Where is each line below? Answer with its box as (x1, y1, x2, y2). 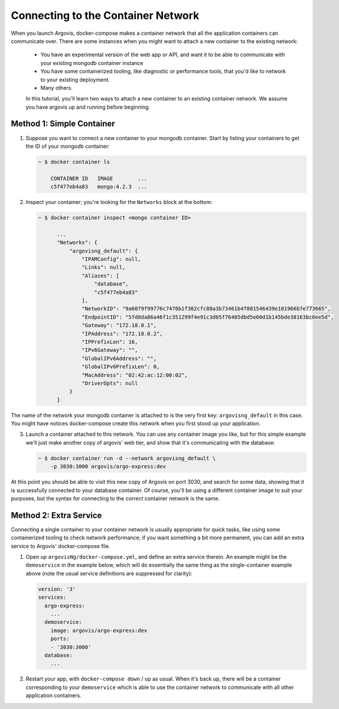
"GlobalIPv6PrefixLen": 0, (82, 364, 160, 370)
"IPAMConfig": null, (82, 256, 141, 263)
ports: (50, 636, 70, 642)
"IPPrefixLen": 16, (82, 338, 138, 345)
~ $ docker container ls (38, 158, 110, 165)
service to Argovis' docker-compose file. (11, 542, 110, 549)
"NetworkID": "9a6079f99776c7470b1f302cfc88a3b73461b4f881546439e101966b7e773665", (82, 305, 331, 312)
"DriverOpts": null (82, 380, 138, 387)
